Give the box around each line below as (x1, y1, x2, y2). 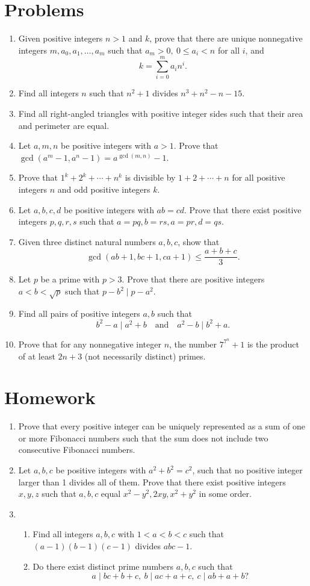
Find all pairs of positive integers (18, 307, 140, 319)
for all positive (232, 171, 285, 184)
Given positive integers (18, 32, 103, 45)
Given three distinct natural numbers (18, 235, 156, 248)
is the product (247, 337, 299, 350)
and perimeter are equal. (18, 119, 110, 131)
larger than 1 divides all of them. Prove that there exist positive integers (18, 475, 286, 488)
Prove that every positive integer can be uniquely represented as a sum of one (18, 420, 306, 432)
